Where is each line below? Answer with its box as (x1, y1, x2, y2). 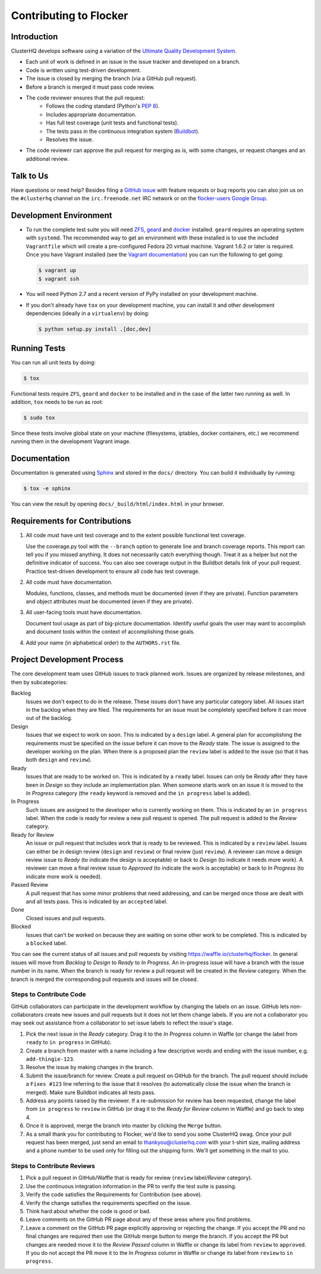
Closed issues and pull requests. (26, 914, 106, 921)
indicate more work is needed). (26, 873, 102, 880)
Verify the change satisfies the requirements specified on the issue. (26, 1199, 191, 1206)
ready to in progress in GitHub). (26, 1039, 112, 1046)
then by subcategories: (11, 678, 68, 686)
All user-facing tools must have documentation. (26, 609, 142, 616)
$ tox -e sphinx (23, 485, 71, 492)
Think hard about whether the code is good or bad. (26, 1208, 151, 1214)
